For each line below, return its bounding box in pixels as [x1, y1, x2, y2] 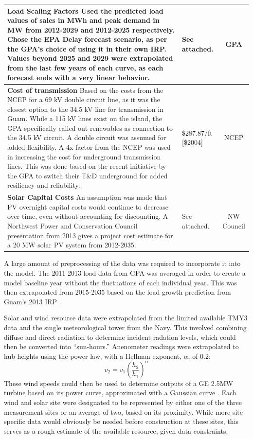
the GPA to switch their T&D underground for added [7, 170, 168, 180]
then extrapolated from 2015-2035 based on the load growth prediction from [4, 287, 231, 297]
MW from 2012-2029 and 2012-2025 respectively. [7, 24, 175, 35]
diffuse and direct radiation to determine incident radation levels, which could [4, 332, 236, 342]
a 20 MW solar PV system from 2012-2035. [7, 240, 136, 250]
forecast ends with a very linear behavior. [7, 72, 150, 82]
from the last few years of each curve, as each [7, 63, 163, 73]
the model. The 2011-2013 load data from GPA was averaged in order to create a [4, 267, 246, 278]
